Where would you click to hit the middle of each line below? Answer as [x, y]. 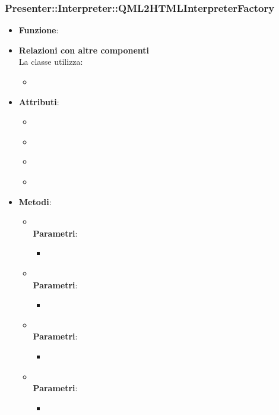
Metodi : [35, 201]
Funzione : [39, 30]
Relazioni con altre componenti [84, 50]
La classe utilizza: [51, 62]
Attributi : [39, 101]
